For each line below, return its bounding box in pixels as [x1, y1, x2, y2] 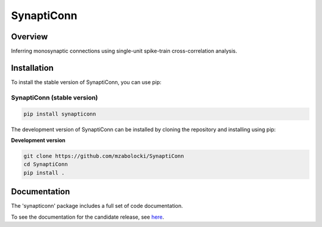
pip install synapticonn [23, 110, 97, 117]
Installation [11, 63, 54, 73]
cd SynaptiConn [23, 161, 68, 168]
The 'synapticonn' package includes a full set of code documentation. [11, 203, 183, 210]
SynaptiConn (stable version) [11, 93, 98, 101]
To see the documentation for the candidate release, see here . [11, 213, 165, 220]
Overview [11, 32, 48, 42]
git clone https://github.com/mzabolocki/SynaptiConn [23, 153, 184, 159]
